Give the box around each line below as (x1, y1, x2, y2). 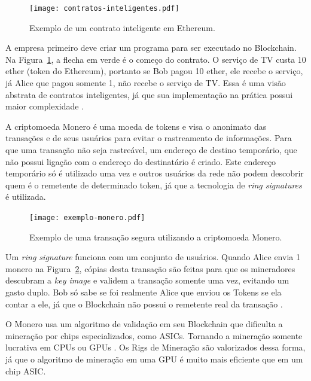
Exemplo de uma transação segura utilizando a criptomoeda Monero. (29, 230, 282, 243)
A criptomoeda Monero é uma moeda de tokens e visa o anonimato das (5, 120, 267, 132)
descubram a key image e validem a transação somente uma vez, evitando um (5, 274, 289, 286)
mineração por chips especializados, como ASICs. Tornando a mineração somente (5, 329, 303, 342)
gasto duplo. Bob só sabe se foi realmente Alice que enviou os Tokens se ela (5, 286, 282, 298)
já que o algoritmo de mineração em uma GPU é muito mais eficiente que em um (5, 352, 303, 365)
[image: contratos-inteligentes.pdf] (29, 4, 179, 13)
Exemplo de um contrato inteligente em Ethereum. (29, 21, 215, 33)
